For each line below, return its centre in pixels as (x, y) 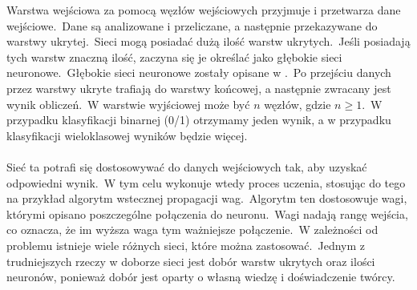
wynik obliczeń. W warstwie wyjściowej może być (128, 104)
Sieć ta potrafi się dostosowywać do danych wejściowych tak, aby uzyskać (187, 166)
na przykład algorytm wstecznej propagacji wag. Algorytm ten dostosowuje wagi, (207, 198)
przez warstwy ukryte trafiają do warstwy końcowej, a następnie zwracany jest (199, 88)
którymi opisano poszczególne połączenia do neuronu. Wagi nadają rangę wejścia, (207, 213)
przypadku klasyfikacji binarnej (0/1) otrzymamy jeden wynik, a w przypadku (199, 120)
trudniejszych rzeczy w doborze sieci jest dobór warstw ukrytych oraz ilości (191, 261)
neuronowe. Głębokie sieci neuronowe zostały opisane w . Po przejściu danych (199, 72)
